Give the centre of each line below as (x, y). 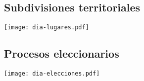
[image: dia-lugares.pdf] (47, 28)
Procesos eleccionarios (62, 53)
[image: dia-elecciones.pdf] (52, 74)
